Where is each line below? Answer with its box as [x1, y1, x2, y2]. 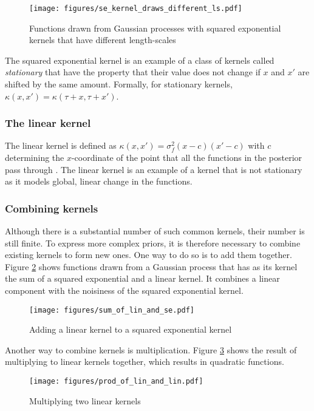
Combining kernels [5, 200, 98, 216]
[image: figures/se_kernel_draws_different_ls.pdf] [29, 4, 242, 13]
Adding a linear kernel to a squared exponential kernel [29, 323, 232, 336]
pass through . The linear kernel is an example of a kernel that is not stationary [5, 163, 302, 175]
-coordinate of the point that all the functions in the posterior [71, 151, 302, 164]
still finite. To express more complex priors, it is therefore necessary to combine [5, 236, 301, 249]
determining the [5, 151, 64, 164]
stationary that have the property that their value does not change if [5, 66, 261, 78]
